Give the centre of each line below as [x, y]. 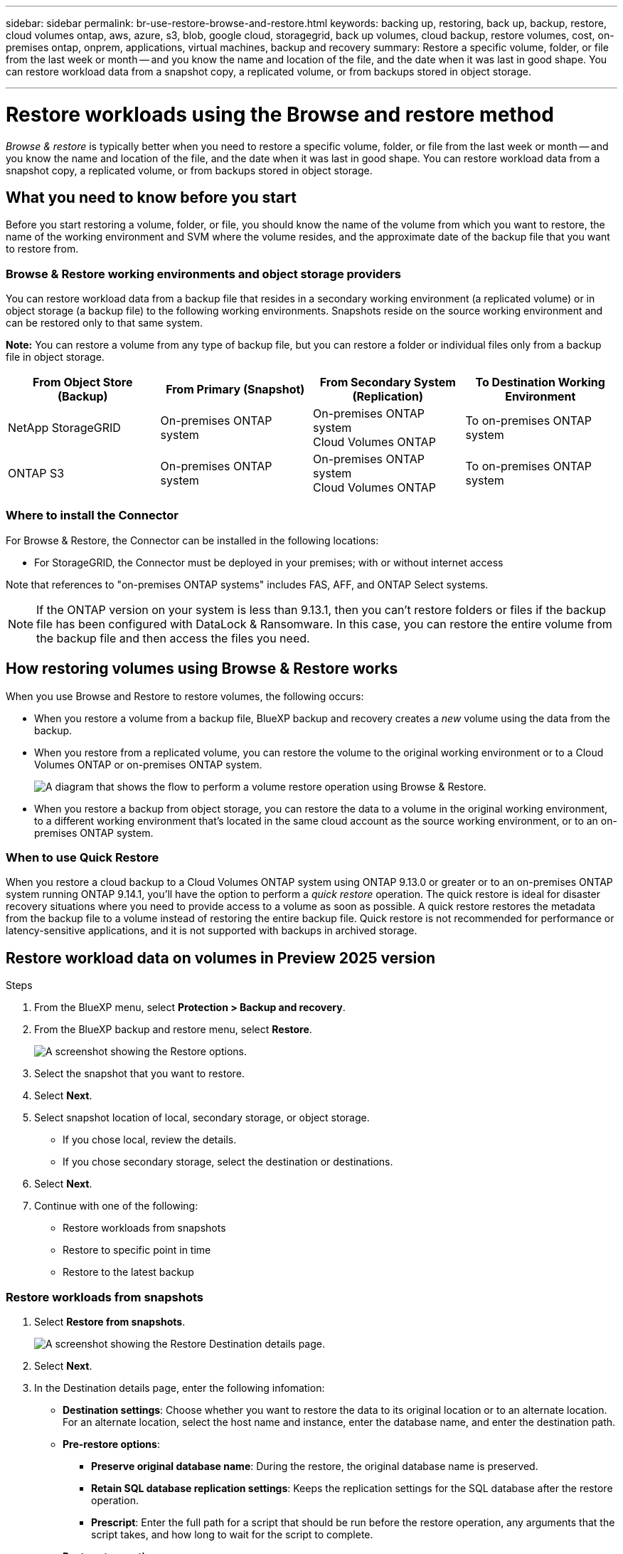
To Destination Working [540, 382]
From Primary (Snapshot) [235, 390]
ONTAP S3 [36, 474]
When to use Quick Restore [82, 858]
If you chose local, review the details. [150, 1140]
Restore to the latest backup [128, 1272]
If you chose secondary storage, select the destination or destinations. [228, 1162]
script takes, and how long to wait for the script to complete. [232, 1535]
